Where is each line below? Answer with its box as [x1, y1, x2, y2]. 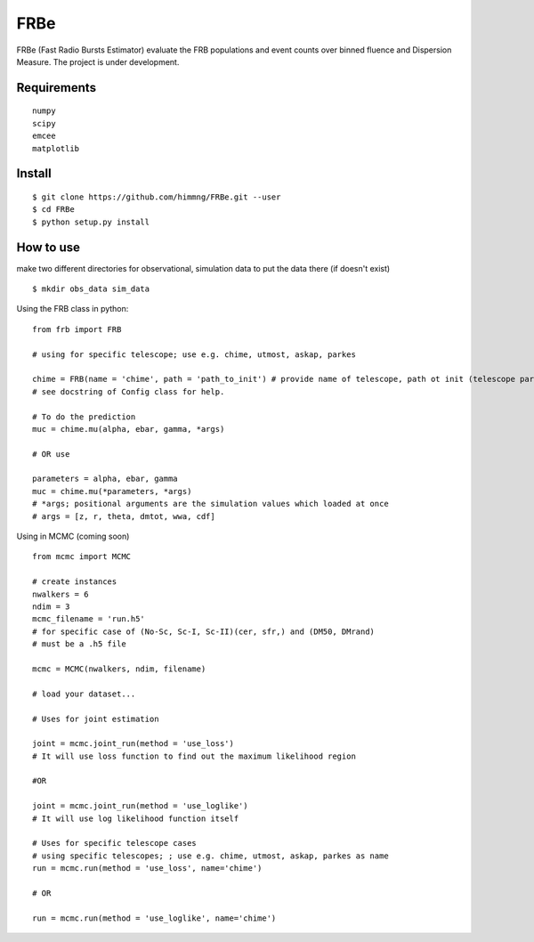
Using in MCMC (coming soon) [16, 531, 130, 542]
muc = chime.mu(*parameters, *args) [32, 486, 192, 496]
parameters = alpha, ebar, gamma [32, 474, 178, 484]
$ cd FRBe [32, 205, 75, 215]
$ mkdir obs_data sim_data [32, 284, 150, 294]
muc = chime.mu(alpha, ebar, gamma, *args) [32, 424, 225, 434]
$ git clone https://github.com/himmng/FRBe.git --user [32, 191, 281, 202]
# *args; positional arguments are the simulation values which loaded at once [32, 499, 389, 509]
